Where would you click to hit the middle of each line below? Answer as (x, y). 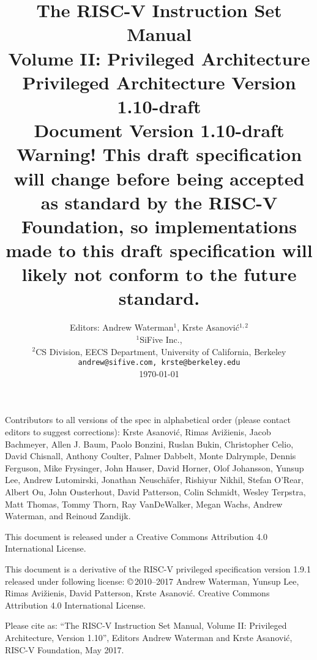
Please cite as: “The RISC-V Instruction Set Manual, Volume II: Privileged (146, 625)
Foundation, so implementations (159, 226)
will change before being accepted (159, 178)
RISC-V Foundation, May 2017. (65, 649)
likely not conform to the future (159, 274)
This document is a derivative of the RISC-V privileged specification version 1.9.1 (158, 568)
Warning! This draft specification (159, 154)
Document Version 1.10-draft (159, 130)
